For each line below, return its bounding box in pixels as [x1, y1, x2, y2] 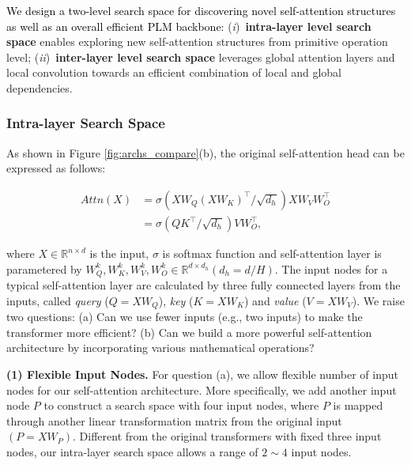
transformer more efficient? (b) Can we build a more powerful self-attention [6, 323, 372, 340]
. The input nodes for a [274, 260, 388, 277]
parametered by [6, 260, 82, 277]
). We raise [352, 292, 405, 308]
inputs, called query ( [6, 292, 109, 308]
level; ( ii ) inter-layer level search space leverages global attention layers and [6, 48, 395, 65]
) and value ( [244, 292, 307, 308]
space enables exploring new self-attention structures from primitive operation [6, 33, 388, 50]
